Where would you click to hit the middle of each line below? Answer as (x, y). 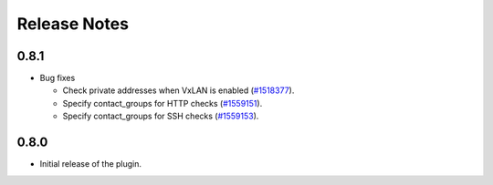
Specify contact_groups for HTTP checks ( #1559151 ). (163, 103)
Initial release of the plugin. (90, 164)
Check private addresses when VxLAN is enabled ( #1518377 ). (178, 90)
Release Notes (73, 24)
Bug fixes (58, 78)
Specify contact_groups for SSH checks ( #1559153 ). (161, 116)
